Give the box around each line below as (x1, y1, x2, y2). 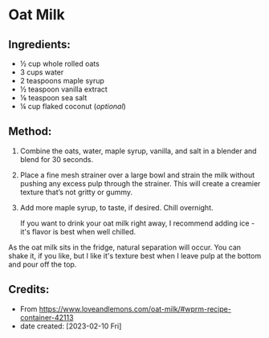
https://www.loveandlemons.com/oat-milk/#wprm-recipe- (39, 303, 231, 314)
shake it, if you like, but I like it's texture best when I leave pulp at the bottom (8, 250, 262, 260)
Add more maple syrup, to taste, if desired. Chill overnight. (19, 202, 214, 212)
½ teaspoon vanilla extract (19, 84, 108, 94)
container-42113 (19, 312, 74, 322)
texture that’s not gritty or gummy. (19, 187, 133, 197)
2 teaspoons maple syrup (19, 76, 104, 85)
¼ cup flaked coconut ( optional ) (19, 102, 126, 111)
